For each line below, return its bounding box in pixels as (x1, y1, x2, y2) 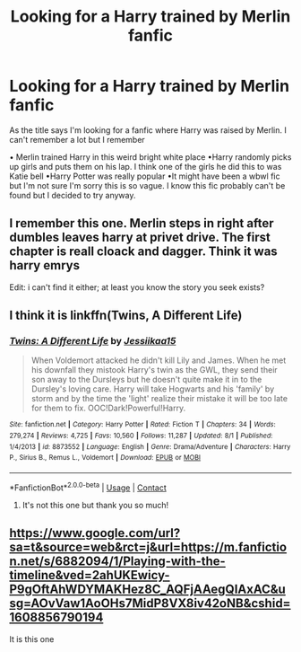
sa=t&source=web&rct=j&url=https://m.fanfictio (9, 540, 288, 555)
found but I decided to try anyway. (9, 189, 136, 200)
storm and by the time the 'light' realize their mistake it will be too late (30, 393, 288, 404)
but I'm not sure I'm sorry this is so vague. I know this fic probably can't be (9, 180, 286, 190)
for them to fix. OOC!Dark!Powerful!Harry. (30, 402, 186, 414)
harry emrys (9, 258, 81, 273)
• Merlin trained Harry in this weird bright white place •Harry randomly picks (9, 151, 292, 163)
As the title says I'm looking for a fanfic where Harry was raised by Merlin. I (9, 124, 287, 136)
